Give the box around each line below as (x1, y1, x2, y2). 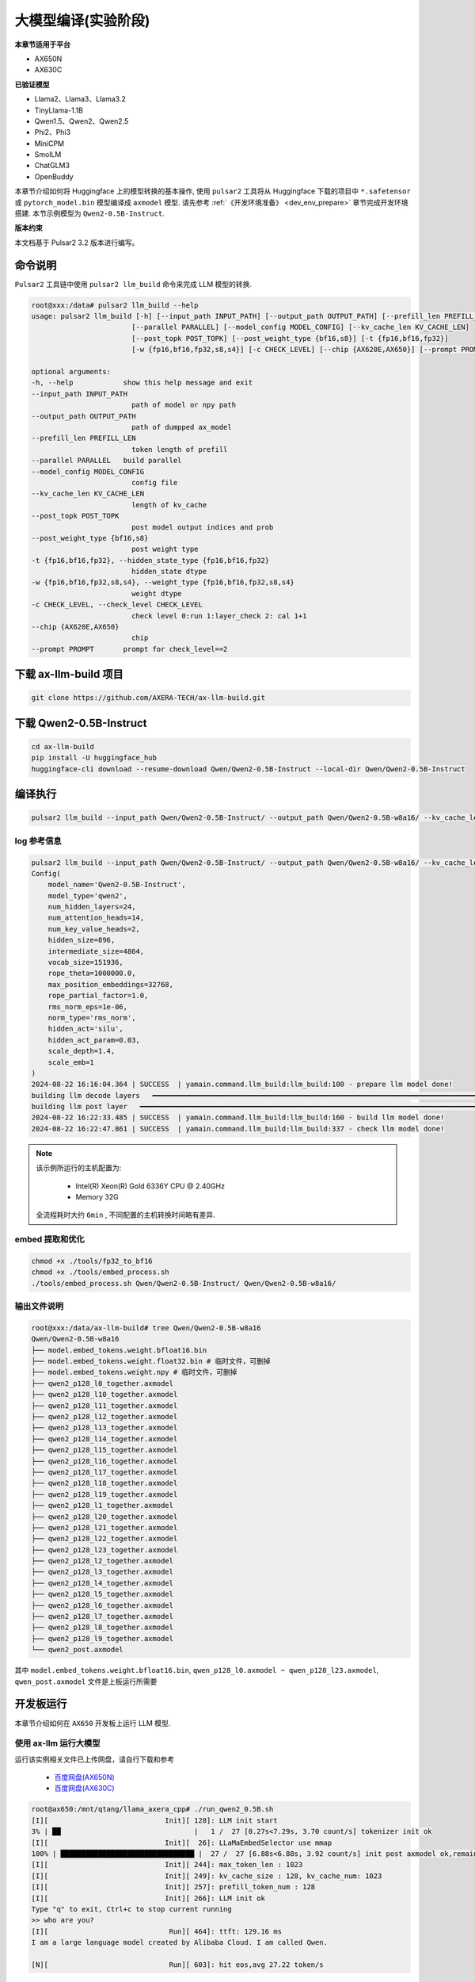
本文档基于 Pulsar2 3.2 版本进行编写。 (14, 238, 139, 247)
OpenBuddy (34, 171, 74, 182)
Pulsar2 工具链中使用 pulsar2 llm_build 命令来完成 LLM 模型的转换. (14, 279, 253, 289)
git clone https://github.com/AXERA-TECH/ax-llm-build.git (31, 694, 265, 702)
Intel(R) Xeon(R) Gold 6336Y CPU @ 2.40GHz (75, 1181, 226, 1191)
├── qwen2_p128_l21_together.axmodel (31, 1523, 178, 1532)
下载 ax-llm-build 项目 (14, 668, 123, 681)
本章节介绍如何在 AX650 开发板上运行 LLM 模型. (14, 1718, 171, 1728)
